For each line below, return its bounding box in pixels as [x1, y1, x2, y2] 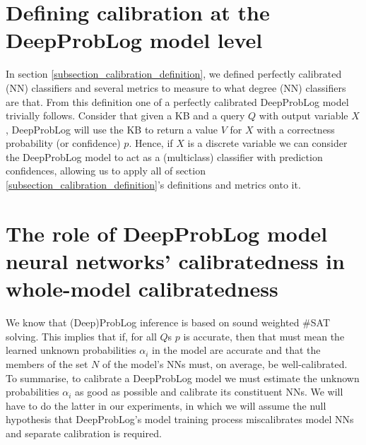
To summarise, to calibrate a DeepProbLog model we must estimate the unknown [6, 370, 360, 385]
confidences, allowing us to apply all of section [6, 163, 206, 178]
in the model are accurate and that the [152, 343, 321, 357]
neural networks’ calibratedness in [6, 247, 345, 275]
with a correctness [256, 121, 335, 136]
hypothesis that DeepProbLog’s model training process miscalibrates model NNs [6, 412, 354, 427]
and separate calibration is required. [6, 425, 162, 440]
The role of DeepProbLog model [6, 218, 328, 247]
